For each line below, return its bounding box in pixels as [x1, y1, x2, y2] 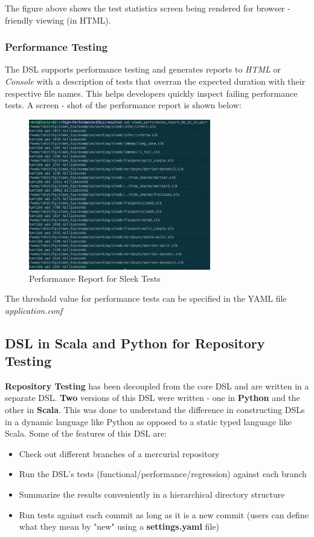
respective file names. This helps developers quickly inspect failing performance [5, 86, 298, 99]
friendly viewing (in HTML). [5, 13, 111, 26]
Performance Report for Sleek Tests [29, 272, 161, 284]
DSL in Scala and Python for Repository [5, 333, 265, 352]
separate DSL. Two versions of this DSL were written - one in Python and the [5, 391, 300, 404]
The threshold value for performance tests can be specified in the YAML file [5, 292, 287, 305]
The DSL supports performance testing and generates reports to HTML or [5, 63, 281, 76]
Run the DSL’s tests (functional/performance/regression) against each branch [19, 467, 307, 480]
